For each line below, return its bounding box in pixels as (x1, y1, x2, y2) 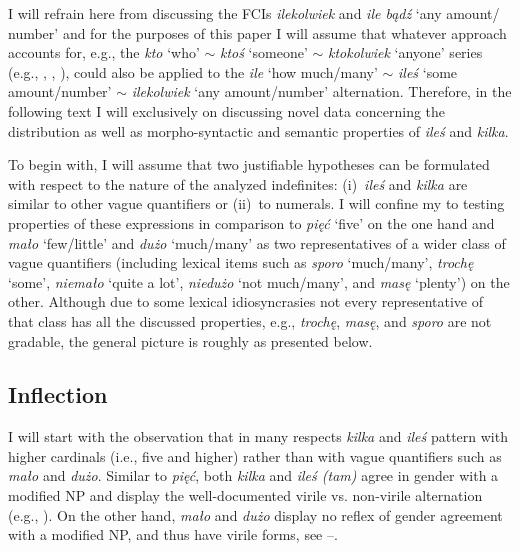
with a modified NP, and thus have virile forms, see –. (8, 524, 338, 545)
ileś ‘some (398, 61, 458, 82)
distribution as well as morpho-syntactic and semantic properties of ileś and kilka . (8, 120, 509, 141)
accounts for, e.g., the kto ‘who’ (8, 42, 200, 63)
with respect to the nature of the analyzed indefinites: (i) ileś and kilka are (8, 173, 468, 194)
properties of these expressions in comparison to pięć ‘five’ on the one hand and (8, 212, 495, 233)
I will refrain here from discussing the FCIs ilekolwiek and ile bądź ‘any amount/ (8, 3, 500, 23)
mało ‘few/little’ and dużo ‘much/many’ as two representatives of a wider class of (8, 232, 506, 253)
